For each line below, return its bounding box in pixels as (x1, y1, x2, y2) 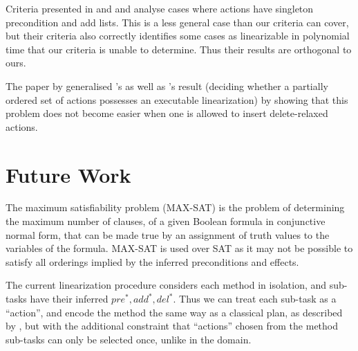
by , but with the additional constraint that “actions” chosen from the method (6, 318, 339, 333)
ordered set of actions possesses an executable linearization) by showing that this (6, 92, 348, 107)
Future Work (6, 160, 131, 188)
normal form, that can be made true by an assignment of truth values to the (6, 227, 330, 242)
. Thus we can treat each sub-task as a (173, 291, 337, 306)
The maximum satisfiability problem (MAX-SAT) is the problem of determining (6, 200, 345, 215)
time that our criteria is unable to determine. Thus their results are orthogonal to (6, 42, 352, 56)
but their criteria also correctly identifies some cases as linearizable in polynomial (6, 28, 350, 43)
